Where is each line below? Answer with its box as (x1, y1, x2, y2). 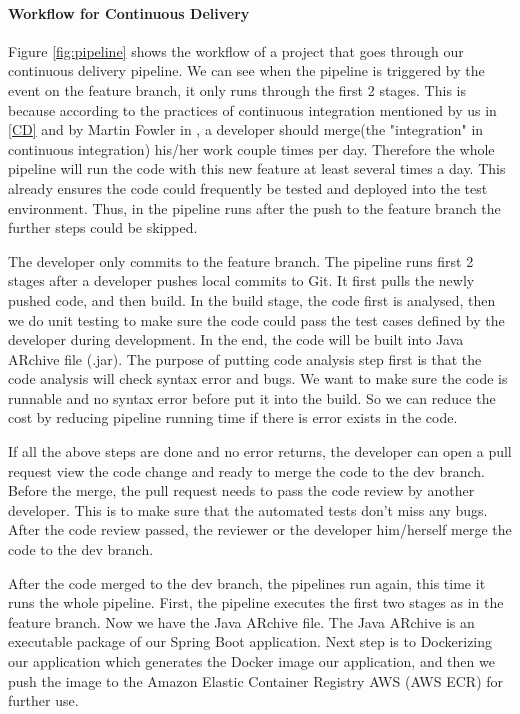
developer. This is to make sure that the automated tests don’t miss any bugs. (8, 499, 488, 520)
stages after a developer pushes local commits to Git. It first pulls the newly (8, 270, 475, 291)
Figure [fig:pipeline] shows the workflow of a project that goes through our (8, 40, 464, 61)
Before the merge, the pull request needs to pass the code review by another (8, 480, 475, 501)
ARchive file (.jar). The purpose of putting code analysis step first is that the (8, 348, 482, 369)
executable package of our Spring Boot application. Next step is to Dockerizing (8, 631, 493, 652)
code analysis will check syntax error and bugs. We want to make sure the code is (8, 368, 508, 389)
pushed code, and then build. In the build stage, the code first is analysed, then (8, 289, 496, 310)
